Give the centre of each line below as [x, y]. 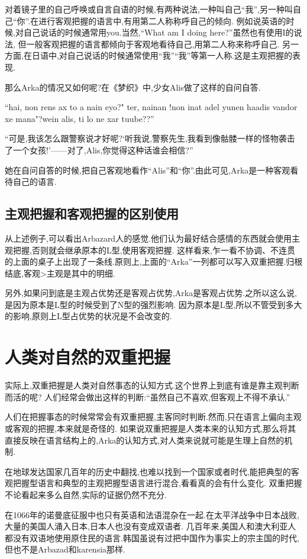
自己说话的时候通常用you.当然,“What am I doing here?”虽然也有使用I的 [159, 32]
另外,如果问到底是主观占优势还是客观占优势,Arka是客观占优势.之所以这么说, [151, 293]
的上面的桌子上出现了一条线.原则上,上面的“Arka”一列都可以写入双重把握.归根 [154, 261]
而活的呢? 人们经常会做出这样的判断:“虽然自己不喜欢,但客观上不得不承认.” [148, 396]
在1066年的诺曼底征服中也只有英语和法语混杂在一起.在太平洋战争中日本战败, [152, 514]
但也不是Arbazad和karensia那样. [65, 549]
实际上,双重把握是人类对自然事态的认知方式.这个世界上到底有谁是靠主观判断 [152, 385]
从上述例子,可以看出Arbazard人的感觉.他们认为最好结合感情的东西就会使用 [148, 238]
